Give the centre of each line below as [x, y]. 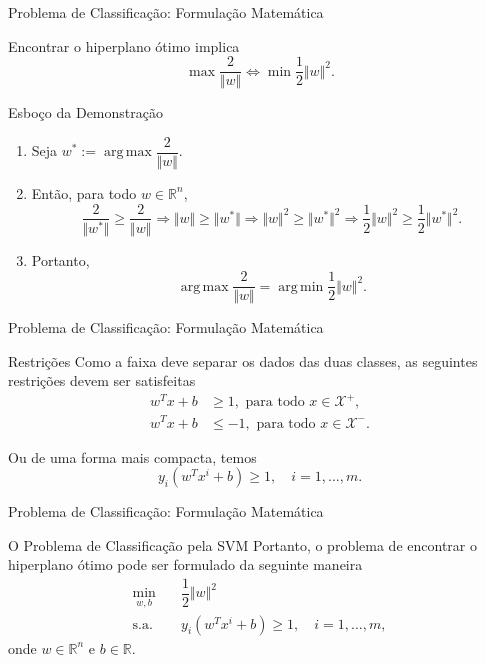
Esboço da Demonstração [85, 112]
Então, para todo [84, 192]
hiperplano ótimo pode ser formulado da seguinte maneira [185, 564]
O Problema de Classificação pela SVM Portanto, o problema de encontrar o [242, 544]
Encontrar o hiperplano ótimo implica [124, 45]
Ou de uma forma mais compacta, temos [132, 456]
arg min [301, 286]
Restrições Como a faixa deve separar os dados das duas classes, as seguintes [243, 360]
